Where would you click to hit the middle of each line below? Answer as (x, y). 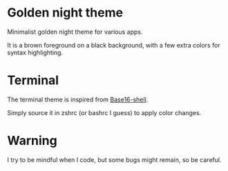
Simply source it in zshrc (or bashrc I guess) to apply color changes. (104, 112)
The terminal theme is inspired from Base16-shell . (78, 99)
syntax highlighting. (35, 52)
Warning (32, 141)
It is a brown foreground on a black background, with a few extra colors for (114, 45)
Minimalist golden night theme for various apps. (75, 32)
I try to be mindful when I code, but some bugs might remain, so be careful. (114, 159)
